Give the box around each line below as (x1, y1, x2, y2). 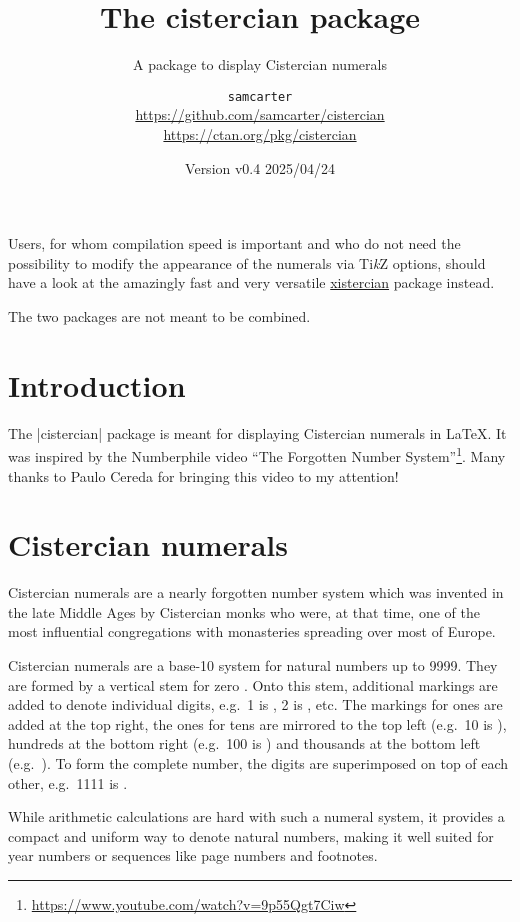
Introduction (8, 364, 186, 405)
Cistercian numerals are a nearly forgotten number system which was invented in (8, 582, 504, 603)
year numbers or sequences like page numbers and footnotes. (8, 845, 378, 866)
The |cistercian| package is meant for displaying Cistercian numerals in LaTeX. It (8, 422, 507, 443)
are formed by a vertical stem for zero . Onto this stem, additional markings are (8, 674, 498, 695)
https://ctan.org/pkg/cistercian (163, 123, 357, 144)
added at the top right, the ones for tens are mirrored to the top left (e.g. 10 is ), (8, 713, 507, 734)
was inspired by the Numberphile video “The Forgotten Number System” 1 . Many (8, 443, 506, 466)
